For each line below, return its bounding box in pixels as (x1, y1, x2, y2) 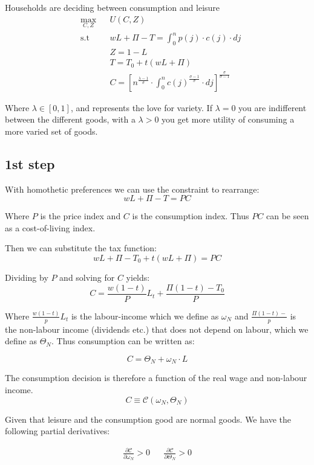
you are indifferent (238, 101, 307, 114)
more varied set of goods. (5, 124, 98, 137)
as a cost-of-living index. (5, 221, 96, 234)
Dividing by (5, 271, 48, 283)
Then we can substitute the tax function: (5, 242, 157, 254)
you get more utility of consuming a (162, 113, 295, 126)
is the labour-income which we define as (71, 309, 219, 322)
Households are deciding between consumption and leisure (5, 1, 220, 13)
